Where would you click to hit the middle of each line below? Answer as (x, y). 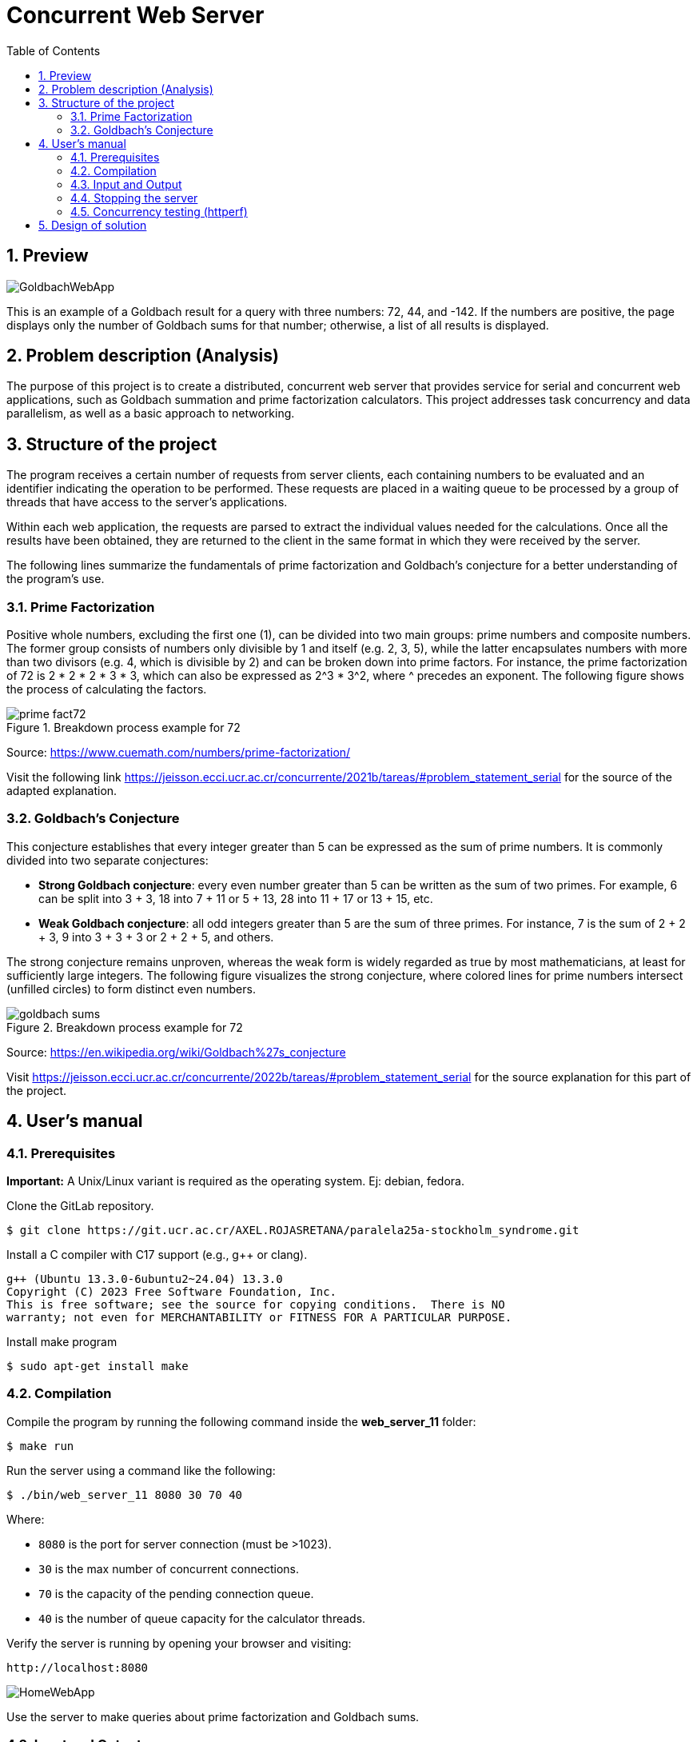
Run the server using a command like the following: (141, 1470)
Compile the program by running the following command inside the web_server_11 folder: (241, 1421)
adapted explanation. (62, 791)
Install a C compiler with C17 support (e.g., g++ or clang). (157, 1255)
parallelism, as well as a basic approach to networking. (151, 414)
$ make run (40, 1446)
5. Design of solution (93, 225)
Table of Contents (54, 50)
